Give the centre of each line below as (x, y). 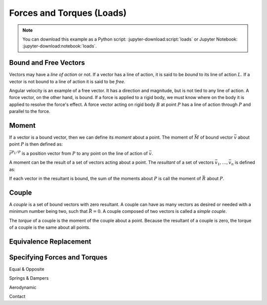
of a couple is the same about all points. (50, 227)
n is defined (243, 163)
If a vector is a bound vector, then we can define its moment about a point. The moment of (101, 137)
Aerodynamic (23, 287)
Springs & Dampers (29, 278)
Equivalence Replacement (50, 241)
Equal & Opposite (27, 269)
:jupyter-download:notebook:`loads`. (60, 46)
